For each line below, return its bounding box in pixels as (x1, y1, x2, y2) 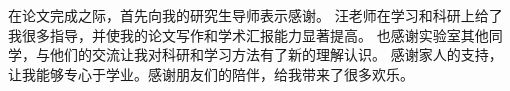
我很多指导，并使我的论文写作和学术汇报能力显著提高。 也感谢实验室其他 (8, 24, 489, 45)
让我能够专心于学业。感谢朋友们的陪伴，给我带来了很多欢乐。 (8, 63, 414, 84)
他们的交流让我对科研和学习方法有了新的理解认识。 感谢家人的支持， (49, 44, 503, 65)
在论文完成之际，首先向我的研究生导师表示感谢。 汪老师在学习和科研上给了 (8, 5, 503, 25)
